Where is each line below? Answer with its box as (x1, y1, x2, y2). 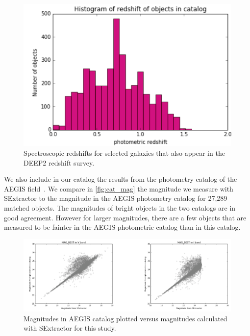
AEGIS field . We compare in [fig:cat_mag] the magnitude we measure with (4, 183, 233, 193)
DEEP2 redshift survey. (24, 157, 95, 168)
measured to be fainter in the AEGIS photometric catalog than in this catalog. (4, 222, 241, 232)
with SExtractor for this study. (24, 323, 116, 333)
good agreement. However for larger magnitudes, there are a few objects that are (4, 212, 247, 222)
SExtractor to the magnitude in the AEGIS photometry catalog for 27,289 (4, 193, 227, 203)
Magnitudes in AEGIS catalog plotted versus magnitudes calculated (24, 313, 227, 323)
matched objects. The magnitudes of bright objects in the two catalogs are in (4, 202, 236, 213)
